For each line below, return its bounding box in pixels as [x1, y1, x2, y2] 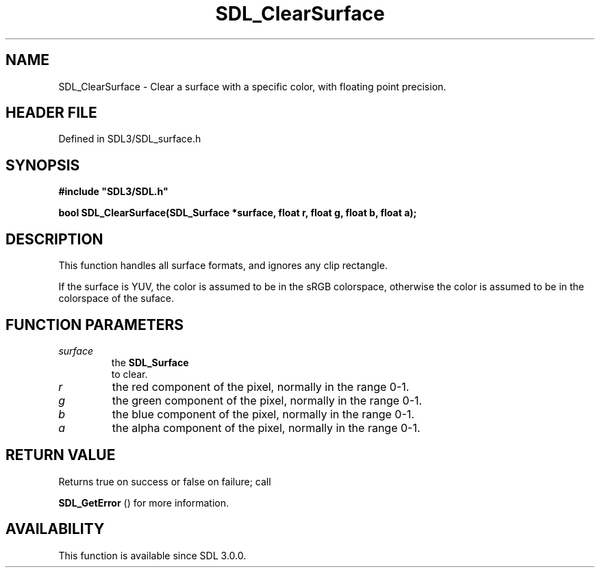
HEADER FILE [5, 104, 97, 122]
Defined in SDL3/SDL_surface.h [58, 133, 201, 145]
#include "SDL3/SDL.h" [58, 186, 168, 198]
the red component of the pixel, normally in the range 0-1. [112, 379, 410, 394]
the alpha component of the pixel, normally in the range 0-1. [112, 420, 421, 435]
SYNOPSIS [5, 156, 80, 174]
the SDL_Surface [111, 356, 189, 368]
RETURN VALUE [5, 446, 116, 464]
